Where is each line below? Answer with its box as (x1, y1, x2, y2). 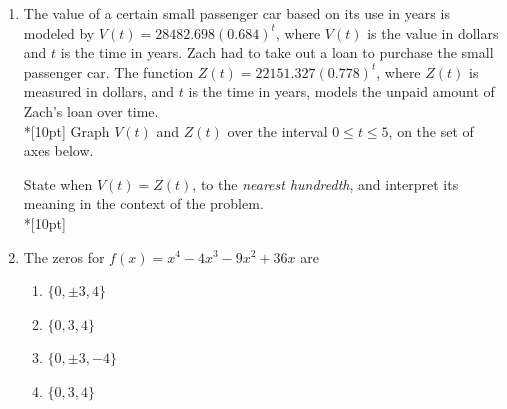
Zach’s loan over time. (23, 100, 159, 121)
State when (23, 173, 93, 194)
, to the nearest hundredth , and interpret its (192, 173, 459, 194)
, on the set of (388, 120, 474, 141)
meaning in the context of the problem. (23, 193, 264, 214)
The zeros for (23, 246, 105, 267)
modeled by (23, 22, 95, 43)
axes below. (23, 140, 94, 161)
